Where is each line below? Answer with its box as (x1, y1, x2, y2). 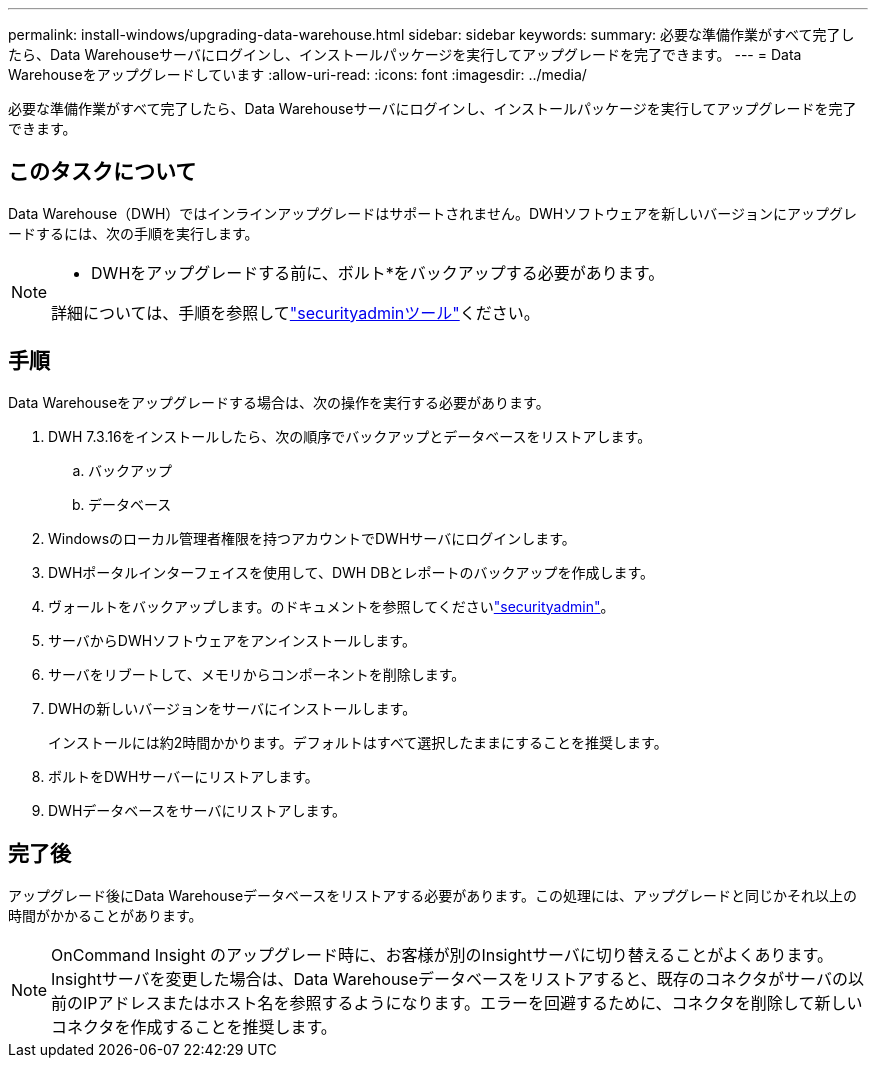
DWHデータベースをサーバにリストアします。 (48, 801, 347, 819)
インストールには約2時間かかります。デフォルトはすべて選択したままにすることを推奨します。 (48, 733, 668, 751)
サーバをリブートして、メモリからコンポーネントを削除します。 (48, 665, 466, 683)
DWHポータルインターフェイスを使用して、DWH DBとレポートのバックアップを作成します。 (48, 563, 655, 581)
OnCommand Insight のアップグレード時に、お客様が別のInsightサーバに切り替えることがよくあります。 (51, 944, 833, 965)
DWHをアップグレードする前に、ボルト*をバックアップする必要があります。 (91, 262, 665, 283)
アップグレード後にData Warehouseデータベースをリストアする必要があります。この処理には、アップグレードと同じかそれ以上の (8, 886, 857, 904)
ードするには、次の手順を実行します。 (8, 224, 259, 242)
